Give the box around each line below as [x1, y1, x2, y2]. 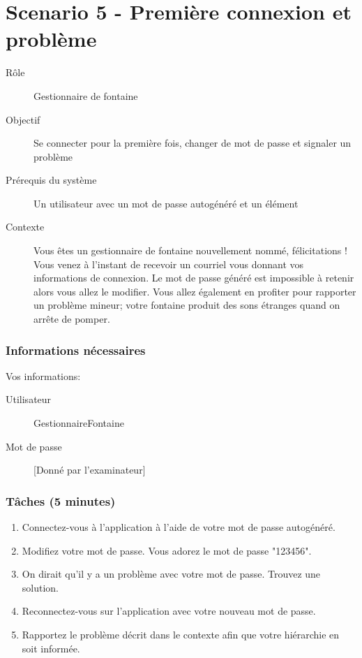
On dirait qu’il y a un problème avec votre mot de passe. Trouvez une [22, 566, 321, 581]
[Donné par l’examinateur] [33, 462, 146, 477]
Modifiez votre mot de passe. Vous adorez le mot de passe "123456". [22, 543, 312, 557]
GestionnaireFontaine [33, 416, 124, 430]
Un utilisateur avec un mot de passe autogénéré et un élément [33, 196, 299, 210]
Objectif [6, 112, 40, 126]
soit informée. [22, 641, 80, 655]
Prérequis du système [6, 173, 97, 187]
